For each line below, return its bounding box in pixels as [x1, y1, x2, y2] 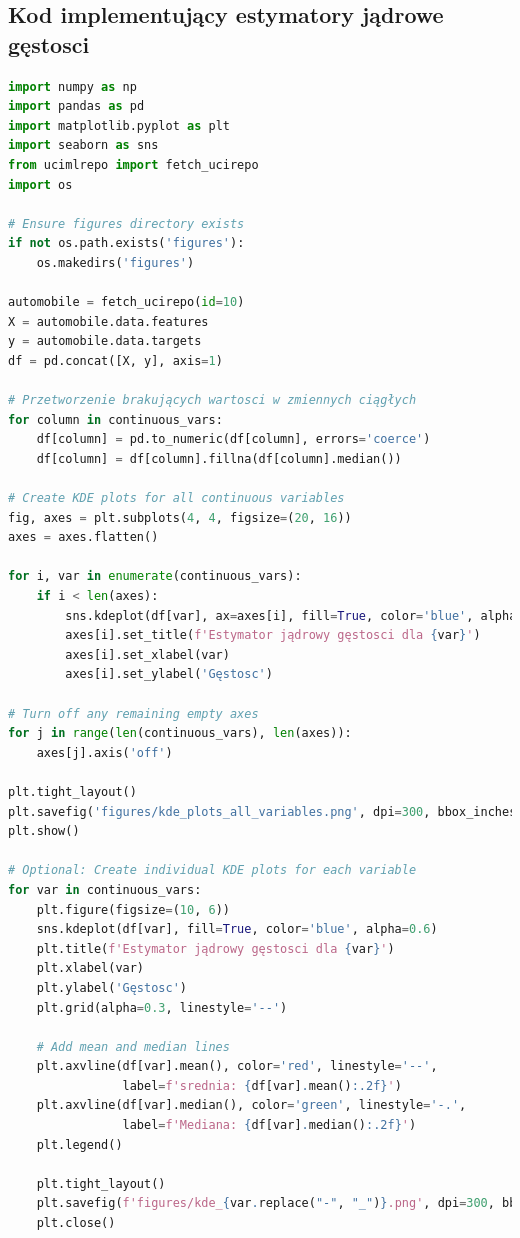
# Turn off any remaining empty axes [8, 706, 259, 721]
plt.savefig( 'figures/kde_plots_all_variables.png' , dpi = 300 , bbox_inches [8, 804, 517, 819]
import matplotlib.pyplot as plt [8, 118, 230, 133]
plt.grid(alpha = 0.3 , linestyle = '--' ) [36, 1000, 288, 1015]
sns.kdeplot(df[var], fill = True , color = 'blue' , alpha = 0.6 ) [36, 922, 438, 937]
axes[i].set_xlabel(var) [65, 647, 230, 662]
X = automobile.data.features [8, 314, 209, 329]
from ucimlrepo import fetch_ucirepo [8, 157, 259, 172]
